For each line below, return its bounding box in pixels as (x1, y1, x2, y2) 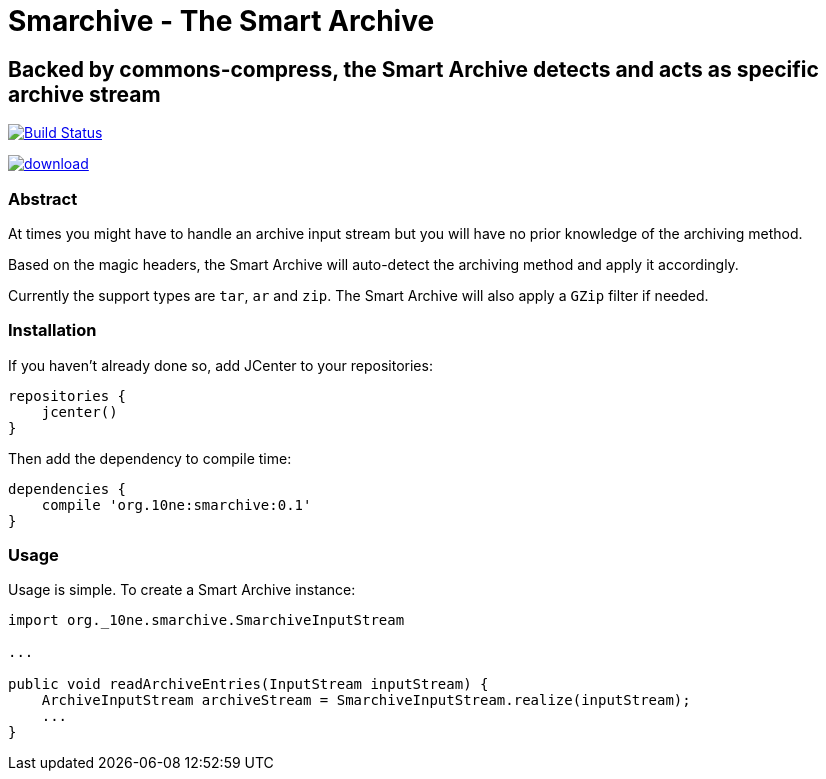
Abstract (8, 188, 78, 209)
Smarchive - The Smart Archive (8, 4, 435, 38)
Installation (8, 320, 97, 341)
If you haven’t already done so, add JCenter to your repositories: (8, 356, 433, 374)
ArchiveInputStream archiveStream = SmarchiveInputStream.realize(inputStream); (41, 692, 691, 709)
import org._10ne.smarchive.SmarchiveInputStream (8, 612, 405, 629)
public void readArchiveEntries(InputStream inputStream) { (8, 676, 489, 693)
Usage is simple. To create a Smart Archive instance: (8, 581, 356, 599)
